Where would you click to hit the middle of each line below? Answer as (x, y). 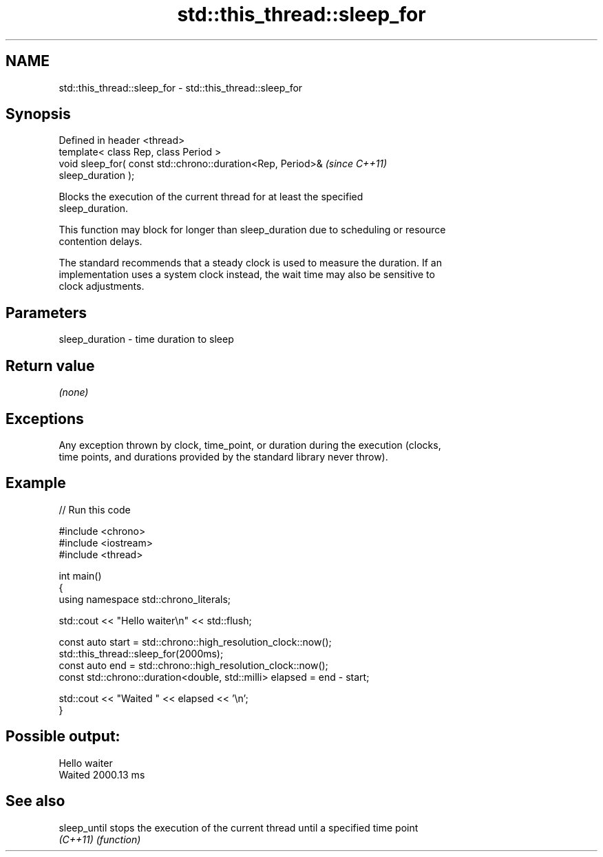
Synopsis (38, 114)
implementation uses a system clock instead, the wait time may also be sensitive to (247, 275)
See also (35, 801)
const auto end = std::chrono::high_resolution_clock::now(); (193, 665)
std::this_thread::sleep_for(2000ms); (141, 653)
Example (36, 483)
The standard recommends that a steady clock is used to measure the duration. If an (250, 263)
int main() (80, 575)
